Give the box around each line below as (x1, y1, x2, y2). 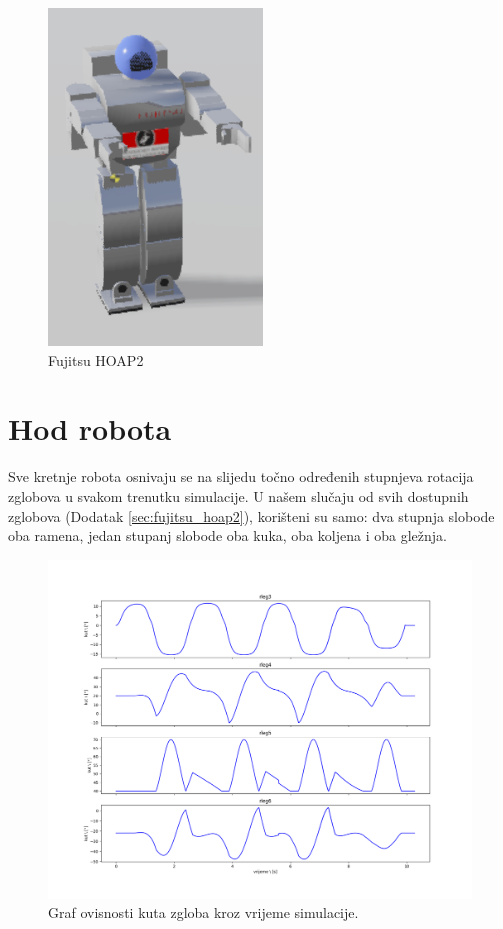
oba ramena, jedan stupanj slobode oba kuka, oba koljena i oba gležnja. (8, 525, 447, 546)
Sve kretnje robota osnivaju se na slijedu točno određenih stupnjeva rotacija (8, 466, 474, 487)
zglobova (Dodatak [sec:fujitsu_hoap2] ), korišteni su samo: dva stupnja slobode (8, 505, 495, 526)
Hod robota (8, 408, 172, 449)
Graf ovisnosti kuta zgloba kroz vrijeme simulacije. (48, 902, 359, 923)
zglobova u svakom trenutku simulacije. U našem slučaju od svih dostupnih (8, 485, 469, 506)
